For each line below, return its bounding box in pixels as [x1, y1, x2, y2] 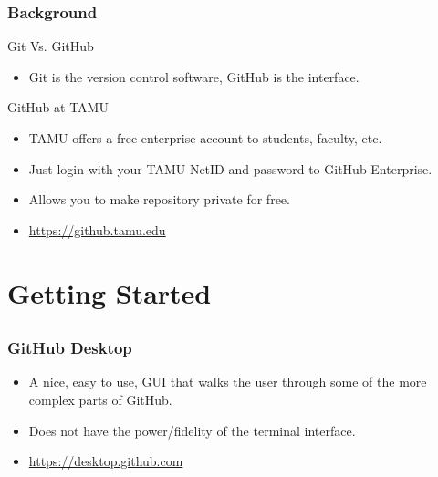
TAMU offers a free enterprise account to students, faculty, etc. [28, 129, 382, 147]
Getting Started [7, 274, 212, 311]
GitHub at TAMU [7, 98, 109, 117]
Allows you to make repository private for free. [28, 190, 290, 209]
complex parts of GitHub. [28, 390, 172, 410]
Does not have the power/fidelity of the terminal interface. [28, 420, 356, 440]
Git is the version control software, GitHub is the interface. [28, 67, 360, 86]
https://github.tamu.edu [28, 220, 166, 239]
